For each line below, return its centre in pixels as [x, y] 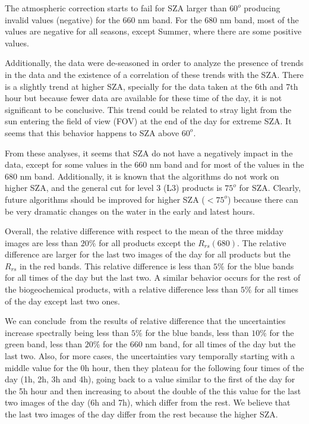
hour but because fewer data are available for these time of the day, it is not [144, 98]
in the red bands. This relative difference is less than [115, 266]
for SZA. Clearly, [270, 188]
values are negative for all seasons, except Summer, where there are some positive [153, 31]
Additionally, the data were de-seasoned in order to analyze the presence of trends [154, 63]
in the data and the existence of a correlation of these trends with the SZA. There [154, 74]
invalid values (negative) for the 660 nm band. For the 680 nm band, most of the [152, 19]
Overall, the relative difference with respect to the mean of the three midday [144, 231]
